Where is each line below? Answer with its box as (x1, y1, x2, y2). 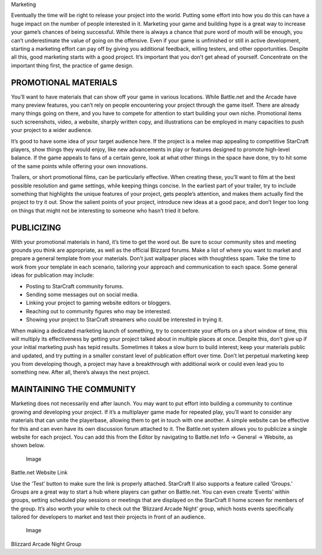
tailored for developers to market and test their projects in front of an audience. (11, 513, 206, 520)
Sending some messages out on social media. (26, 291, 139, 298)
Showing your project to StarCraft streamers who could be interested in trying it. (26, 316, 223, 323)
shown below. (11, 442, 45, 449)
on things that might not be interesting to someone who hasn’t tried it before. (11, 206, 200, 214)
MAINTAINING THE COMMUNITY (11, 384, 137, 394)
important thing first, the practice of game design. (11, 61, 134, 69)
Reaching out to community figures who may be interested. (26, 307, 172, 314)
